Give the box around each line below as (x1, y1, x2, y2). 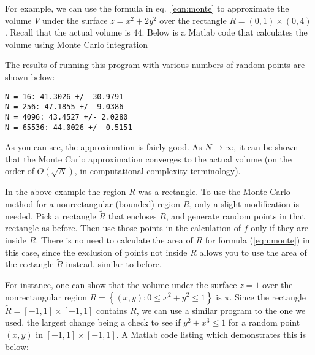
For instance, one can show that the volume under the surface (5, 278, 237, 291)
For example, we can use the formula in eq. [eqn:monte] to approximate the (5, 2, 289, 14)
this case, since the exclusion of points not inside (5, 245, 188, 258)
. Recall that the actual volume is (5, 26, 131, 39)
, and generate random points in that (165, 209, 306, 222)
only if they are (251, 221, 308, 234)
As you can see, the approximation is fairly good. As (5, 140, 202, 153)
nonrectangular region (5, 290, 87, 303)
